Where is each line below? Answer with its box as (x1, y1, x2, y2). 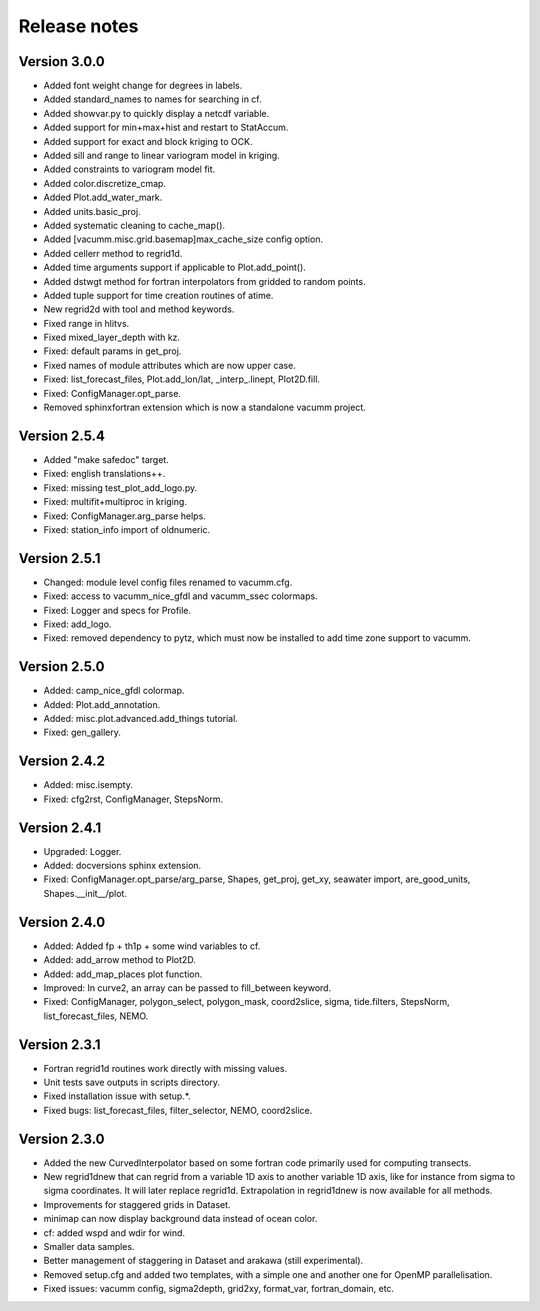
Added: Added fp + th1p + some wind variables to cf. (43, 940, 261, 952)
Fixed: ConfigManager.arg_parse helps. (43, 510, 207, 522)
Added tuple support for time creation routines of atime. (43, 289, 274, 301)
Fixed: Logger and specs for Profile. (43, 604, 192, 616)
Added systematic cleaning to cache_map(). (43, 219, 225, 231)
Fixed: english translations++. (43, 468, 166, 480)
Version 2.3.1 (18, 1036, 101, 1053)
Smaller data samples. (43, 1241, 135, 1253)
